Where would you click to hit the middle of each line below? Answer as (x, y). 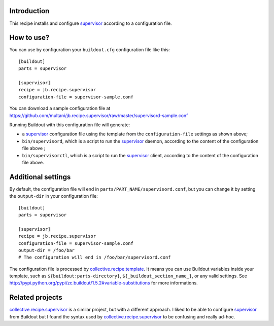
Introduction (29, 11)
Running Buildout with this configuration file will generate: (70, 125)
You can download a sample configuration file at (60, 108)
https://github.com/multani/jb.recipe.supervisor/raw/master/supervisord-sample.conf (99, 115)
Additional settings (40, 177)
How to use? (29, 38)
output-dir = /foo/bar (47, 250)
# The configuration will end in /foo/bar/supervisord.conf (95, 258)
